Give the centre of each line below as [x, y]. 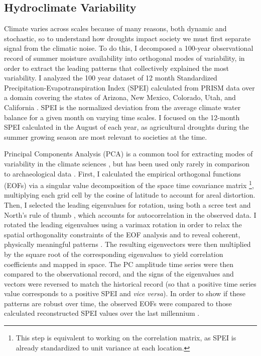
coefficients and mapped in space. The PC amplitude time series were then [119, 264]
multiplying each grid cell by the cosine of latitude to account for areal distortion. [130, 195]
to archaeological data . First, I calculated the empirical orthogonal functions [122, 173]
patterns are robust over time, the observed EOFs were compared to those [118, 303]
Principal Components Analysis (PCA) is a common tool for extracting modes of [128, 154]
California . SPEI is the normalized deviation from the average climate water [122, 107]
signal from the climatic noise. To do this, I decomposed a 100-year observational [129, 48]
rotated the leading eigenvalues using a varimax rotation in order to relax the [123, 225]
